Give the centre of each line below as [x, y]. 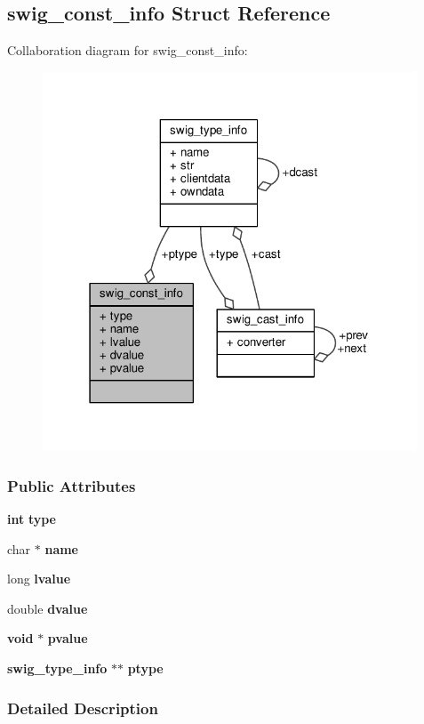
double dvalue [48, 608]
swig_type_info [57, 668]
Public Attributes [72, 485]
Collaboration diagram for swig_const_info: [128, 50]
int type [32, 519]
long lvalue [39, 579]
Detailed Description [83, 708]
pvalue [68, 638]
